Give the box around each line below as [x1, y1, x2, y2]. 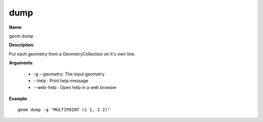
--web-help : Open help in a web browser [33, 85, 117, 90]
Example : [9, 95, 29, 102]
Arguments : [9, 60, 34, 66]
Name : [9, 24, 23, 30]
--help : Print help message [33, 78, 89, 84]
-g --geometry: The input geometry [33, 71, 105, 77]
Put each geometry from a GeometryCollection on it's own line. [9, 51, 136, 57]
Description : [9, 42, 35, 48]
